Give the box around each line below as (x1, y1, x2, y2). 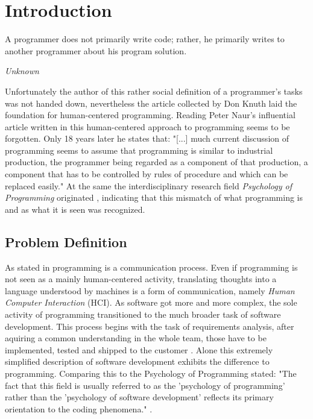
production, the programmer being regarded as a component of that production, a (5, 156, 308, 168)
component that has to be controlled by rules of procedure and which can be (5, 168, 288, 180)
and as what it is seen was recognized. (5, 203, 145, 215)
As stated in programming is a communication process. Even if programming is (5, 260, 298, 273)
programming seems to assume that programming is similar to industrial (5, 143, 273, 156)
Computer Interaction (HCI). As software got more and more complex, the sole (5, 296, 297, 309)
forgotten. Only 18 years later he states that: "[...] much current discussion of (5, 132, 289, 145)
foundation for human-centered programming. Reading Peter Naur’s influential (5, 109, 296, 121)
